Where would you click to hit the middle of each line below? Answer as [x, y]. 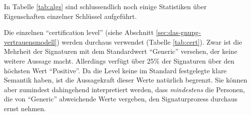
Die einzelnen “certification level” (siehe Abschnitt [79, 32]
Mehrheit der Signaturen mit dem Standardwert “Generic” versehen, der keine [121, 51]
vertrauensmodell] [30, 41]
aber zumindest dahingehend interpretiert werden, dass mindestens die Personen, [125, 89]
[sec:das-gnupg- [178, 32]
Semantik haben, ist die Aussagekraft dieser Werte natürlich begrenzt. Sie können [126, 80]
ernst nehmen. [25, 108]
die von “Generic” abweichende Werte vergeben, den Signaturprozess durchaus [121, 99]
